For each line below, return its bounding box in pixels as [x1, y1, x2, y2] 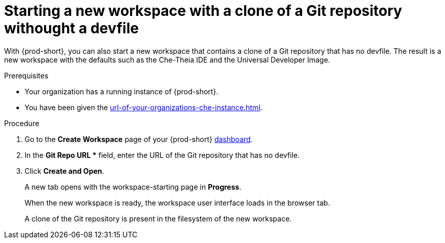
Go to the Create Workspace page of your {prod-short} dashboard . [25, 134, 253, 144]
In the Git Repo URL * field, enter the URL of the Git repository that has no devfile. [25, 150, 300, 159]
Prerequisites [4, 71, 49, 80]
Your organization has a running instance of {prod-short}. [25, 87, 219, 96]
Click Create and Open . [25, 166, 104, 175]
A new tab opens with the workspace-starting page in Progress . [25, 182, 242, 191]
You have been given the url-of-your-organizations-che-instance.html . [25, 103, 263, 112]
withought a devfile [4, 19, 139, 37]
